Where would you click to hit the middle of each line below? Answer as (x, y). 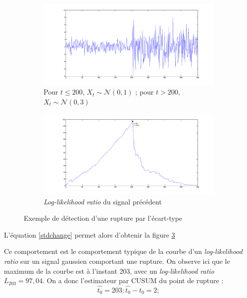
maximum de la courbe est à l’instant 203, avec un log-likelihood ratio (109, 271)
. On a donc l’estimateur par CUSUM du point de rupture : (133, 280)
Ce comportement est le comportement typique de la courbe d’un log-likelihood (123, 251)
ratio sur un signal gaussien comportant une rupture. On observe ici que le (117, 261)
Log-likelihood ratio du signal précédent (103, 201)
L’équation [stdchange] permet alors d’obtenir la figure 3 (90, 234)
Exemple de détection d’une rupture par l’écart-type (103, 218)
